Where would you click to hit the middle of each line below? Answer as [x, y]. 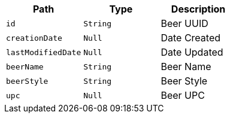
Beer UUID [184, 23]
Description [198, 9]
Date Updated [192, 52]
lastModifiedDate [44, 52]
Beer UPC [183, 95]
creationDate [34, 38]
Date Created [191, 38]
